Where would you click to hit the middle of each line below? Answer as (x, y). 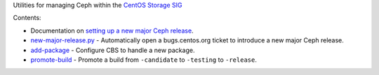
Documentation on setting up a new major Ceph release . (112, 31)
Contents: (27, 18)
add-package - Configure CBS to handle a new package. (113, 50)
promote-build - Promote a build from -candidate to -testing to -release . (144, 60)
